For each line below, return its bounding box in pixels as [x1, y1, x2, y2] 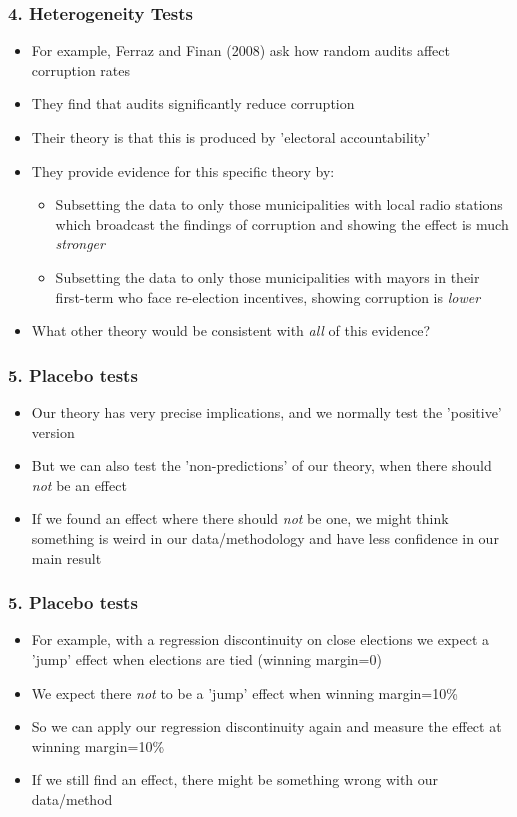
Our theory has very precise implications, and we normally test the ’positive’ [31, 401, 502, 422]
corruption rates [31, 59, 131, 80]
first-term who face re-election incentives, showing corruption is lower [55, 286, 481, 307]
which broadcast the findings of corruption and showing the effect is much [55, 213, 509, 234]
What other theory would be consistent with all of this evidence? [31, 320, 431, 341]
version [31, 421, 75, 442]
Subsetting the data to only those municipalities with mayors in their [55, 266, 480, 287]
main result [31, 547, 102, 568]
